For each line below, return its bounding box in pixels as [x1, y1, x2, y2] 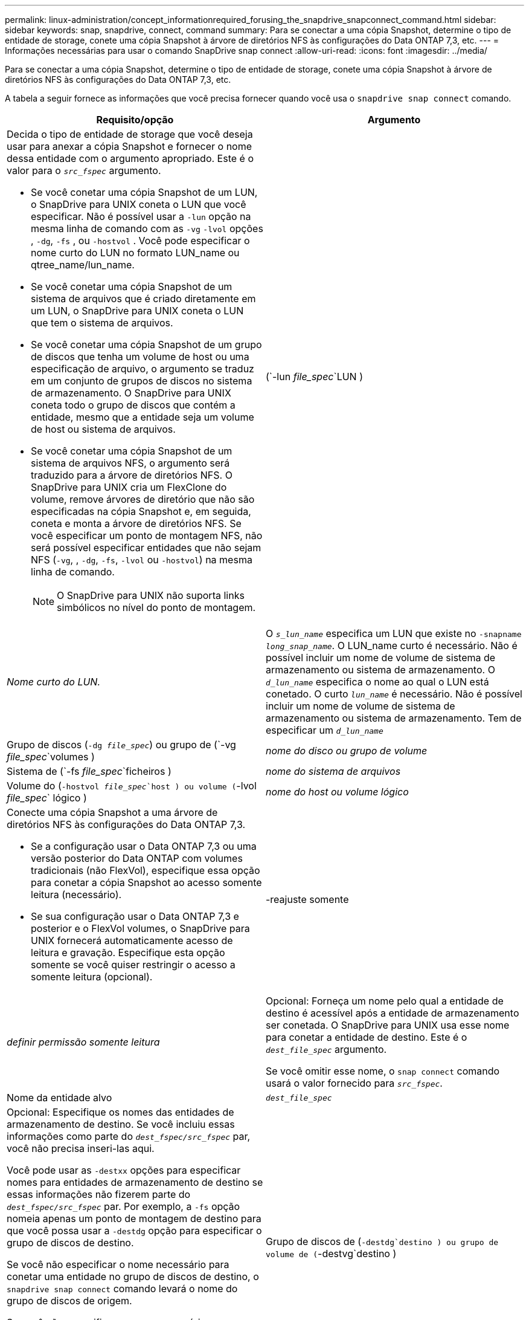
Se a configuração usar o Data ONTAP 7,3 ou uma [31, 840, 257, 852]
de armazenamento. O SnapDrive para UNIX [31, 387, 231, 399]
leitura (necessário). [31, 888, 122, 901]
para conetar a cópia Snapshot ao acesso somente [31, 876, 262, 888]
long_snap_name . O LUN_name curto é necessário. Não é [266, 639, 518, 652]
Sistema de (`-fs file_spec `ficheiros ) [7, 765, 172, 777]
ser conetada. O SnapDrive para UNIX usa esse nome [266, 1019, 510, 1031]
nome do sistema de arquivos [266, 765, 401, 777]
